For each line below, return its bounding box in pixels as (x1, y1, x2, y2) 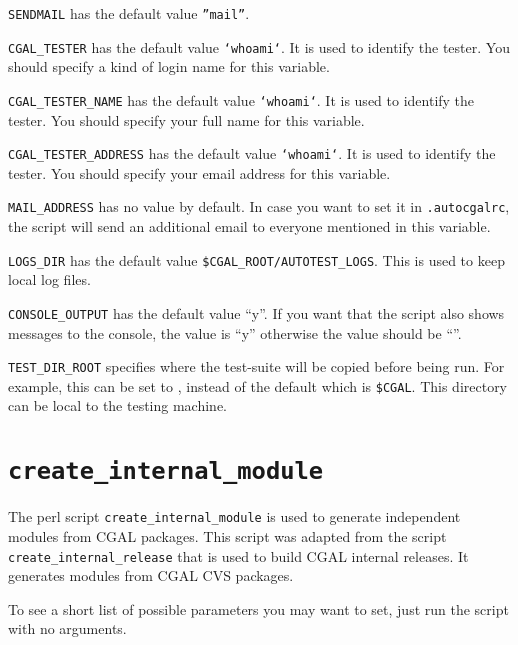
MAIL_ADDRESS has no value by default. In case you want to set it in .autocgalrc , (8, 196, 510, 217)
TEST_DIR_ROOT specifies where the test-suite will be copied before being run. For (8, 356, 505, 377)
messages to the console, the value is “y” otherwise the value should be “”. (8, 322, 462, 343)
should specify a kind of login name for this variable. (8, 56, 330, 77)
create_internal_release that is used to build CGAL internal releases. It (8, 545, 469, 566)
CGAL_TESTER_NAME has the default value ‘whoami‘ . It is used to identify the (8, 89, 475, 110)
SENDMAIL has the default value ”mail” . (8, 3, 250, 23)
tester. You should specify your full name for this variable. (8, 109, 365, 130)
